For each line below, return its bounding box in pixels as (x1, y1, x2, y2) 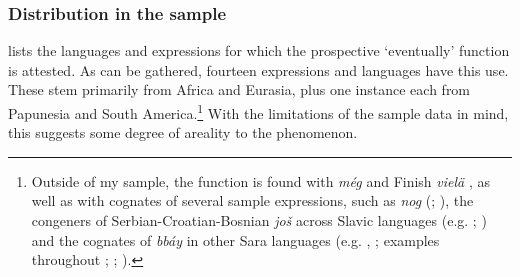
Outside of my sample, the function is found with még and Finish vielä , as (31, 170, 490, 191)
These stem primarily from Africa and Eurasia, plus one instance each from (8, 79, 471, 100)
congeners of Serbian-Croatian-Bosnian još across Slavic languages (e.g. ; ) (31, 210, 487, 231)
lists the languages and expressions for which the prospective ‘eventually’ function (8, 40, 510, 61)
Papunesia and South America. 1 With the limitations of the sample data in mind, (8, 100, 509, 123)
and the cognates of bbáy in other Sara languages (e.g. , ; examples (31, 229, 440, 250)
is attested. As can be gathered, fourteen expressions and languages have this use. (8, 59, 509, 80)
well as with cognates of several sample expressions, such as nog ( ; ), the (31, 190, 474, 211)
